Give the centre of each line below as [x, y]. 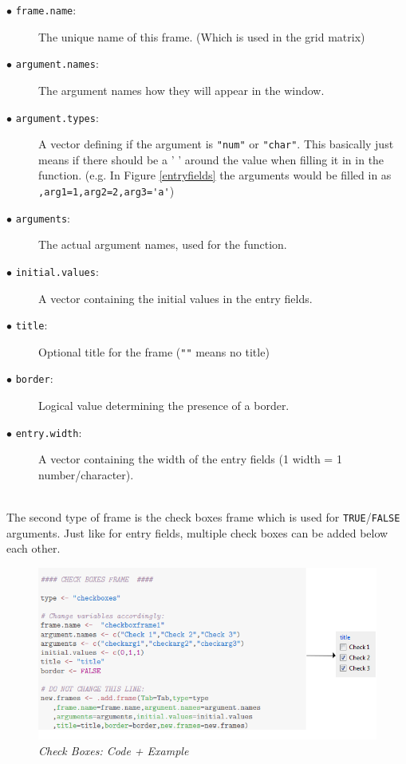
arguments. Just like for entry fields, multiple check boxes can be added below [197, 532]
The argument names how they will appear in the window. [181, 90]
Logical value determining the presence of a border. [164, 406]
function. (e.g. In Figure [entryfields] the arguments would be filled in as [215, 175]
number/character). [86, 474]
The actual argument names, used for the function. [163, 244]
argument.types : [57, 117]
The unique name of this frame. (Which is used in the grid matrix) [202, 36]
